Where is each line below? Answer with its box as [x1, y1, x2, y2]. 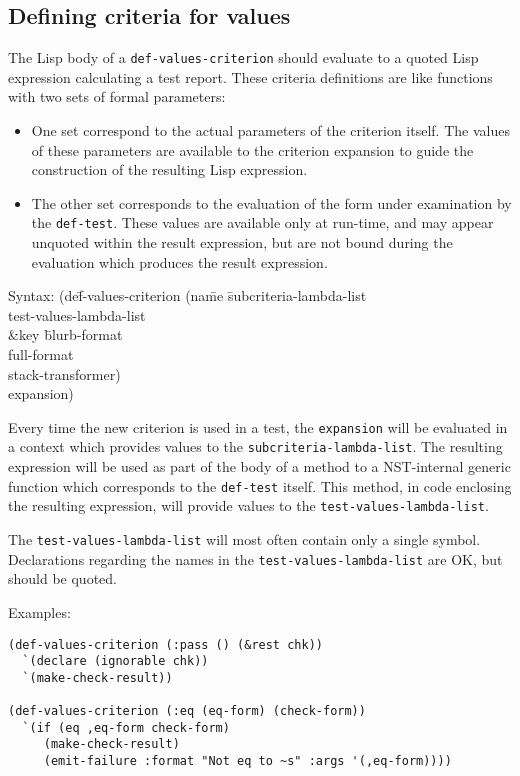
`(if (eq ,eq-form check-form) [22, 720, 230, 735]
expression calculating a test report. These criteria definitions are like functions [8, 66, 493, 87]
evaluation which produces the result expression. [31, 251, 328, 272]
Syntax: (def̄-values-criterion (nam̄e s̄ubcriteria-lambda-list [8, 285, 367, 306]
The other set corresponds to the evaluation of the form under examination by [31, 192, 512, 213]
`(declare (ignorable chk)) [22, 654, 209, 669]
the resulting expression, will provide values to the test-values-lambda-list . [8, 495, 489, 516]
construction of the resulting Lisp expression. [31, 159, 308, 180]
